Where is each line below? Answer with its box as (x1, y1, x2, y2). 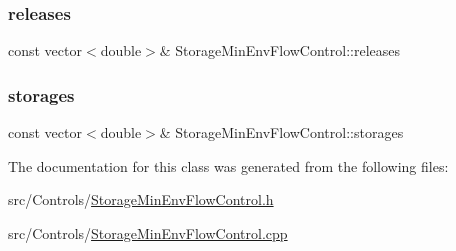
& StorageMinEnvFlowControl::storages (159, 122, 404, 143)
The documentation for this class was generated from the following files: (8, 155, 449, 176)
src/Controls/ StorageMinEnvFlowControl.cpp (8, 222, 288, 243)
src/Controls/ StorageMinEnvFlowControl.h (8, 189, 274, 210)
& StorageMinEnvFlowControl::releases (159, 40, 401, 61)
